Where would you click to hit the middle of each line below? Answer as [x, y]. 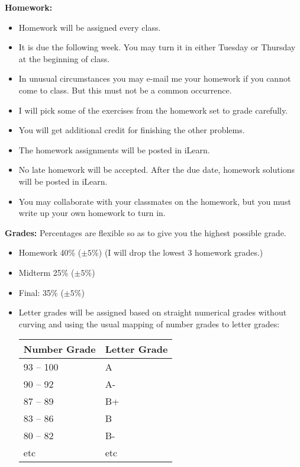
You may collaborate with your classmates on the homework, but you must [155, 201]
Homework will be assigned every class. [90, 27]
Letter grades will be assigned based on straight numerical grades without [153, 312]
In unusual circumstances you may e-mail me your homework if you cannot [155, 78]
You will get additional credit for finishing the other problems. [132, 130]
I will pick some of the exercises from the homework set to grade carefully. [153, 110]
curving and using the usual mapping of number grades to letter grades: [149, 323]
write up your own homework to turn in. [92, 213]
